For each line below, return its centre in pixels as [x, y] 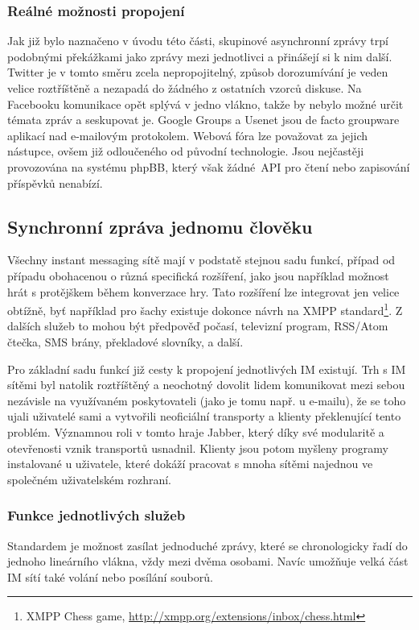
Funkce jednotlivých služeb [97, 515]
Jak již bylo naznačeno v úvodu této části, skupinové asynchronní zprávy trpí [198, 41]
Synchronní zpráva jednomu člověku [160, 226]
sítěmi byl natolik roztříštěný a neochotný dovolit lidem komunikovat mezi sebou [206, 385]
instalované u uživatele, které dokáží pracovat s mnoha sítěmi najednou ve [190, 464]
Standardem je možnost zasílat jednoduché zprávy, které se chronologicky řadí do [207, 545]
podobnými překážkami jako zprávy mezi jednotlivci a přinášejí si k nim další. [200, 56]
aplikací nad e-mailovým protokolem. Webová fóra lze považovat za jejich [188, 135]
